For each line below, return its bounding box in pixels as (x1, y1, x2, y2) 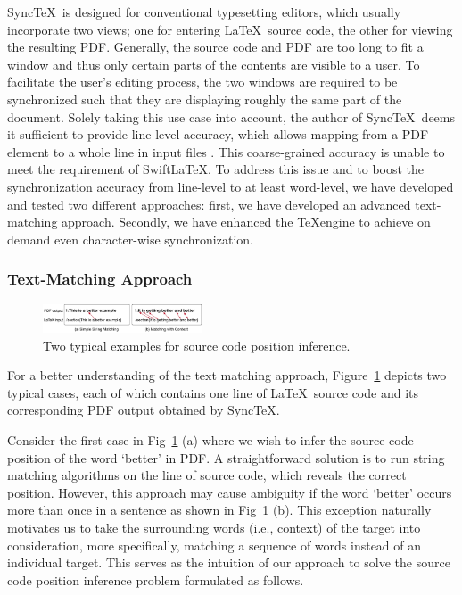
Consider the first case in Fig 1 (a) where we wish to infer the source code (7, 431, 414, 450)
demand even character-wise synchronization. (7, 229, 253, 248)
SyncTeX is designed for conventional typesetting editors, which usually (7, 3, 401, 21)
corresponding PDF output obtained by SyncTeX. (7, 401, 280, 419)
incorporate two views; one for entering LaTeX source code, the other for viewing (7, 20, 453, 38)
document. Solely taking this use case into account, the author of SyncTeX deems (7, 107, 455, 126)
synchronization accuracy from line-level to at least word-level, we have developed (7, 177, 454, 195)
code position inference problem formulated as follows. (7, 570, 304, 589)
